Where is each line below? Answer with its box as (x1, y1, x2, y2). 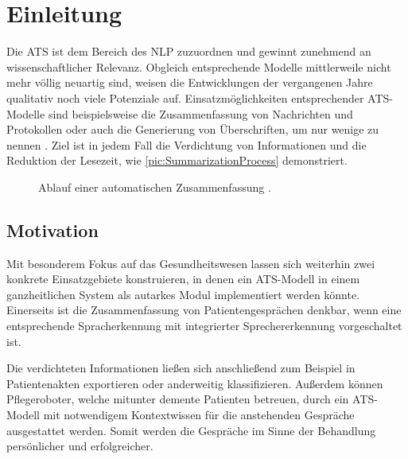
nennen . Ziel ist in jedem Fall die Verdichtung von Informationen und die (6, 136, 367, 153)
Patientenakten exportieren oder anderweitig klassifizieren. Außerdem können (6, 375, 383, 391)
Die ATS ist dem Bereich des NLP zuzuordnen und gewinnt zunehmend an (6, 43, 371, 60)
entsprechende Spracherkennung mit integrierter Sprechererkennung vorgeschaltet (6, 317, 402, 334)
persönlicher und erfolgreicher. (6, 438, 153, 454)
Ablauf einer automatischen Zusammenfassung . (38, 178, 271, 195)
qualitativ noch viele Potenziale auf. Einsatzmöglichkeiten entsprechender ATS (6, 89, 390, 106)
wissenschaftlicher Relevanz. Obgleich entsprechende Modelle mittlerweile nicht (6, 58, 391, 75)
